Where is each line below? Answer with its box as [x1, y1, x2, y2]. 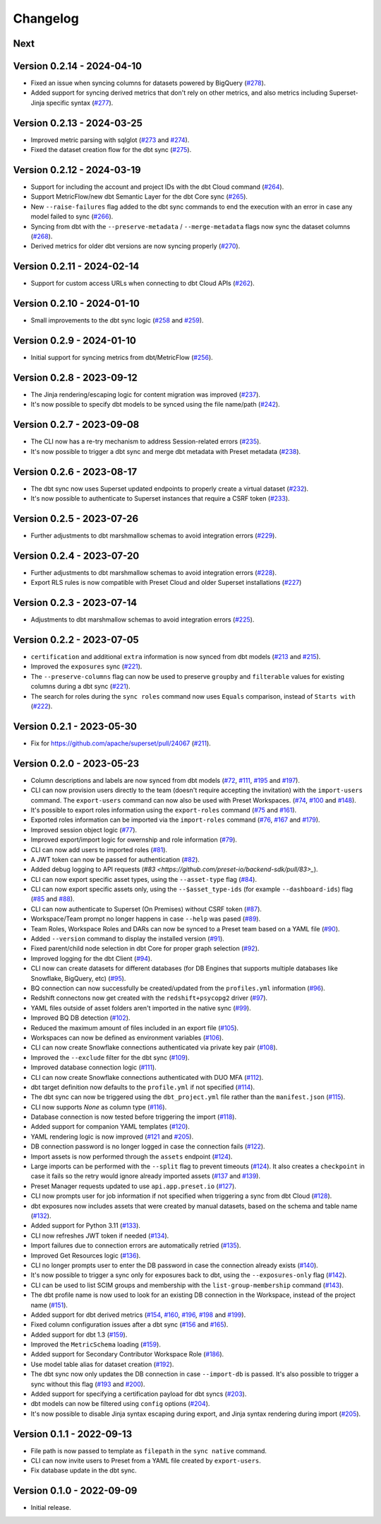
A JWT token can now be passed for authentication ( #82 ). [30, 855, 200, 863]
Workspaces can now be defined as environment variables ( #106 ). [30, 1033, 224, 1042]
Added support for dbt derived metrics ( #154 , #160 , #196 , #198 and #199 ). [30, 1310, 246, 1319]
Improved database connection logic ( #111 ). [30, 1063, 157, 1071]
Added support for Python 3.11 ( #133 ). [30, 1221, 141, 1230]
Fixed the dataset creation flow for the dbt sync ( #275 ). [30, 146, 192, 154]
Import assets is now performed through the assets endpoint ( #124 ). [30, 1152, 233, 1161]
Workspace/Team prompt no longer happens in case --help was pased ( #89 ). [30, 914, 261, 923]
